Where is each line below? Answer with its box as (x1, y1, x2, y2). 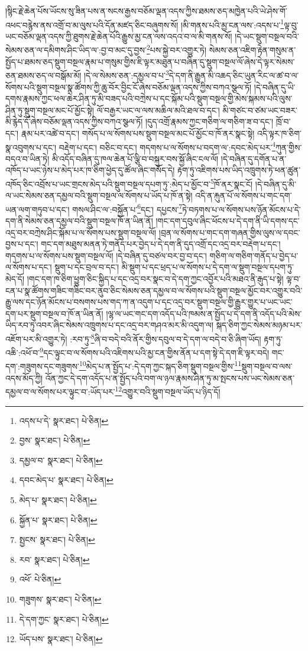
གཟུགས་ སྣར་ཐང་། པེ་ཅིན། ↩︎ (19, 592, 102, 605)
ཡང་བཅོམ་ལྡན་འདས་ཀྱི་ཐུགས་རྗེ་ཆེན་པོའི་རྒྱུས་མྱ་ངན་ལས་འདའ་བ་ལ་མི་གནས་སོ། (5, 30, 232, 42)
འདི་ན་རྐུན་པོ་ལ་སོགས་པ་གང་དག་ (195, 189, 292, 202)
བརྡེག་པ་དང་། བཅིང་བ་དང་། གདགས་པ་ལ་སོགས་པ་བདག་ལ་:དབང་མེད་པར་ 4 (59, 139, 275, 153)
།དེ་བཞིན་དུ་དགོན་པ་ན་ (221, 152, 287, 164)
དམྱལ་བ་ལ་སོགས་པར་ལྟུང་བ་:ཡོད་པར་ (5, 385, 115, 397)
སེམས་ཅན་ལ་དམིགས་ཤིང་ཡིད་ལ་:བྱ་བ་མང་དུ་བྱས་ (5, 44, 147, 56)
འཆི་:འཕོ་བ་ (5, 346, 40, 358)
